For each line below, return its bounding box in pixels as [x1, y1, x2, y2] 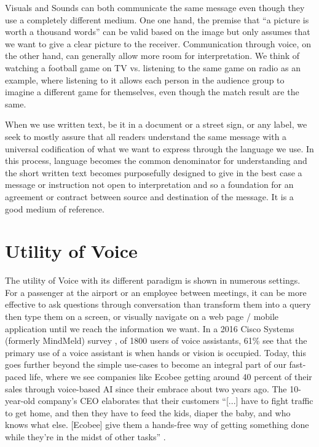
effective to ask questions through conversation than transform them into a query [5, 298, 311, 311]
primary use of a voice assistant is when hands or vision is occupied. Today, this [5, 346, 307, 359]
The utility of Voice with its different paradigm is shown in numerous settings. [5, 274, 301, 287]
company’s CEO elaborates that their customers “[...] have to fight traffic [37, 394, 313, 407]
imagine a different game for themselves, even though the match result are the [5, 85, 299, 98]
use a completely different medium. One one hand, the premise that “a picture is [5, 13, 309, 26]
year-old [5, 394, 36, 407]
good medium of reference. [5, 202, 104, 215]
